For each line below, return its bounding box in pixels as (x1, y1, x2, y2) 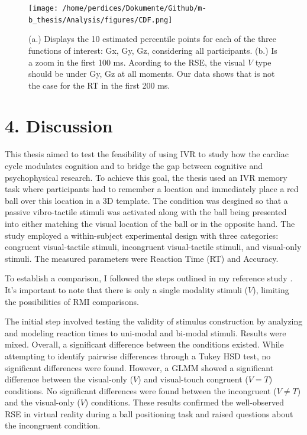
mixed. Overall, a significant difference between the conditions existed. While (5, 338, 284, 350)
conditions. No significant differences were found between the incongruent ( (5, 384, 277, 397)
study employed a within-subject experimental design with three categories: (5, 229, 279, 241)
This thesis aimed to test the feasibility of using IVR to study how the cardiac (5, 148, 289, 160)
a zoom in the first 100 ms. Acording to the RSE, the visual (28, 56, 245, 68)
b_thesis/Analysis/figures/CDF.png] (28, 15, 173, 24)
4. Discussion (5, 113, 113, 138)
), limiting (253, 283, 289, 296)
